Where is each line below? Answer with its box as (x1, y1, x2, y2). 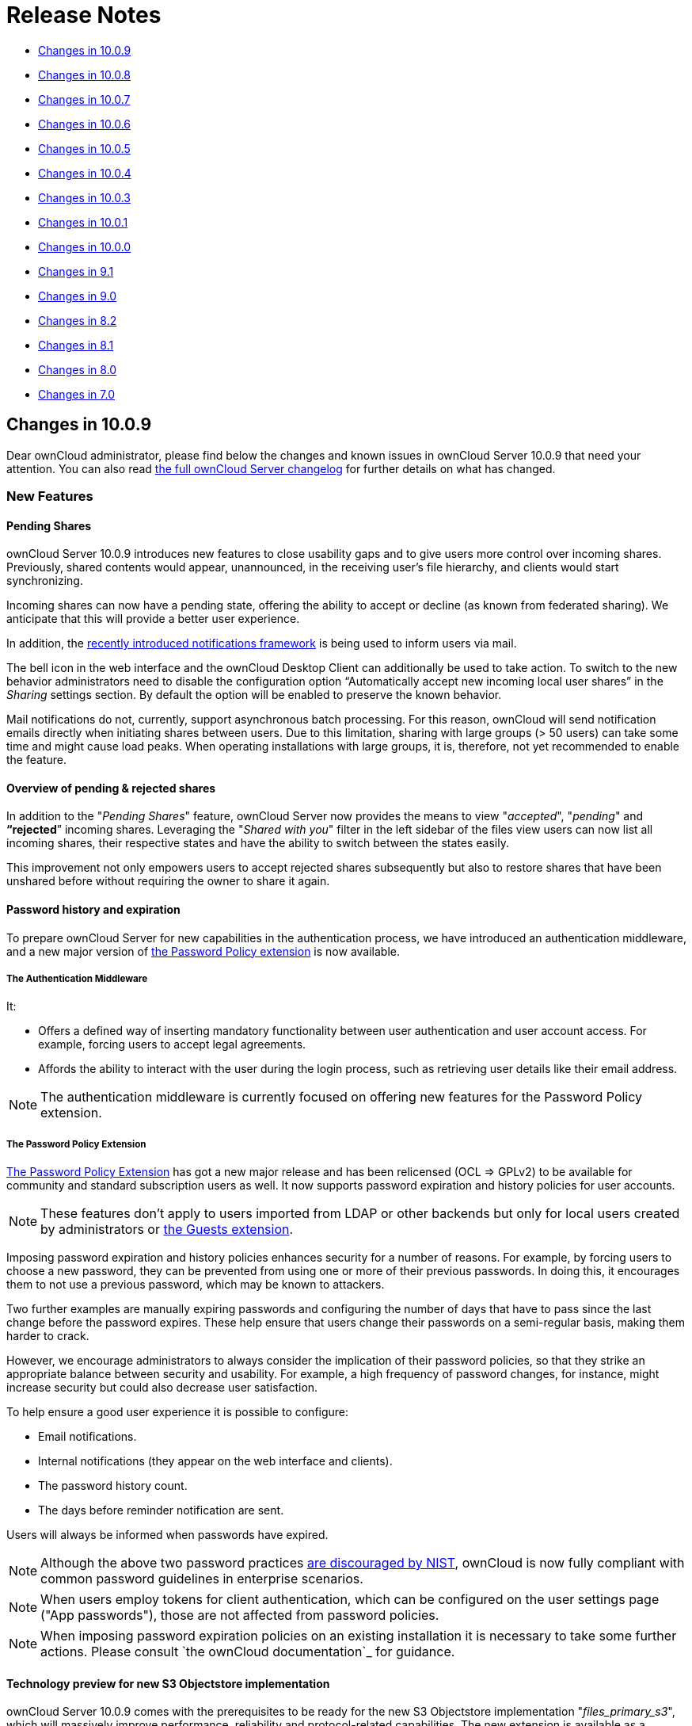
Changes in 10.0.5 (38, 141, 131, 155)
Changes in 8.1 (38, 338, 114, 352)
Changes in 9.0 (38, 288, 117, 303)
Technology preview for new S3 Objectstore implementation (6, 1676, 330, 1690)
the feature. (6, 753, 67, 767)
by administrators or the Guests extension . (40, 1221, 294, 1238)
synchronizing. (6, 574, 83, 588)
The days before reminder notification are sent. (38, 1503, 284, 1518)
